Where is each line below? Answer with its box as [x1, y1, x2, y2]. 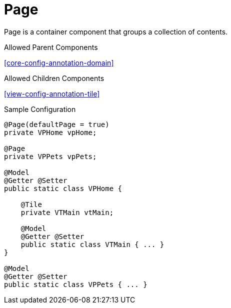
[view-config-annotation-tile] [4, 89, 100, 98]
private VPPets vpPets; [4, 152, 97, 160]
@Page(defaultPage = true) [4, 120, 109, 128]
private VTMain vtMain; [20, 208, 114, 216]
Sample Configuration [4, 104, 76, 113]
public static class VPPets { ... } [4, 280, 147, 288]
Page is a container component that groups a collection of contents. [4, 27, 228, 36]
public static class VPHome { [4, 184, 122, 192]
